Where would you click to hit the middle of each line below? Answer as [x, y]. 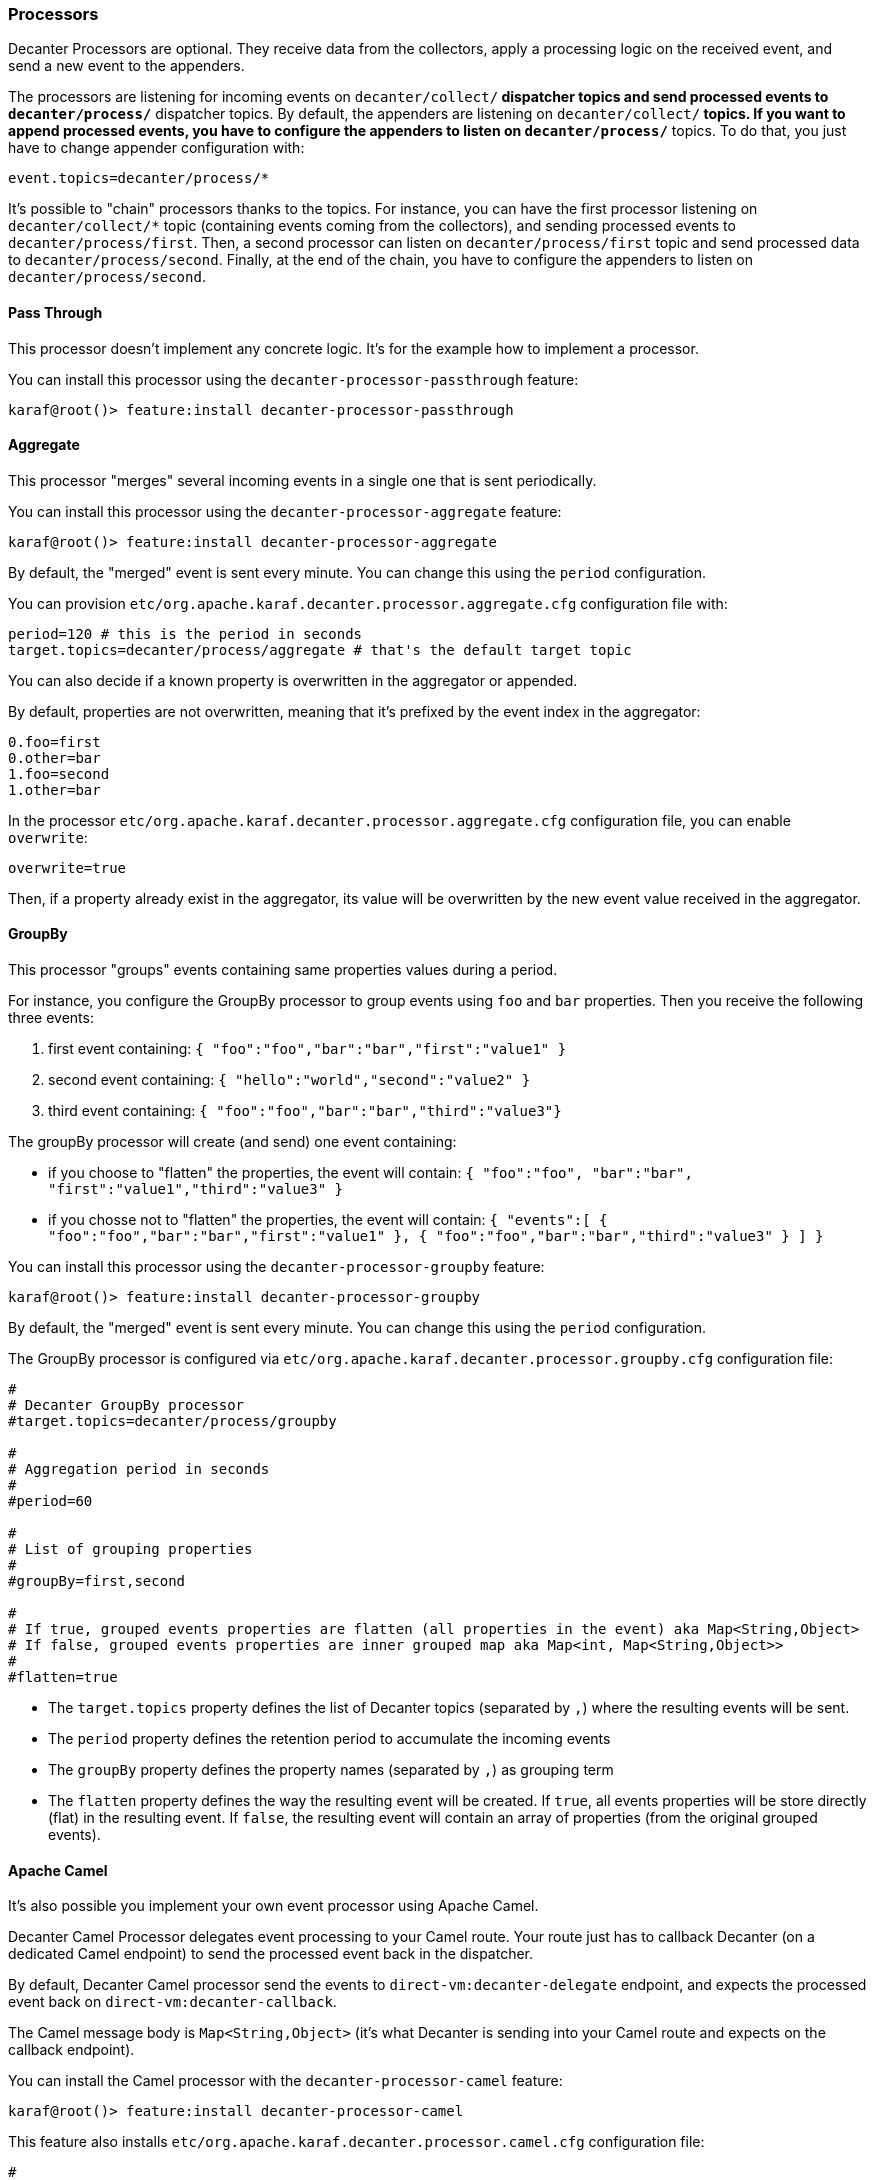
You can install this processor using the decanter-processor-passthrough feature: [293, 379]
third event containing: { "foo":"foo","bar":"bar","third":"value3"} [305, 1111]
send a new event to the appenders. [126, 66]
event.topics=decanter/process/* [139, 178]
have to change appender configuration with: [156, 148]
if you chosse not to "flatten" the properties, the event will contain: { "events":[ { [328, 1220]
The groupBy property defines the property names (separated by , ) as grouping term [331, 1770]
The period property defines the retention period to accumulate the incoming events [329, 1739]
